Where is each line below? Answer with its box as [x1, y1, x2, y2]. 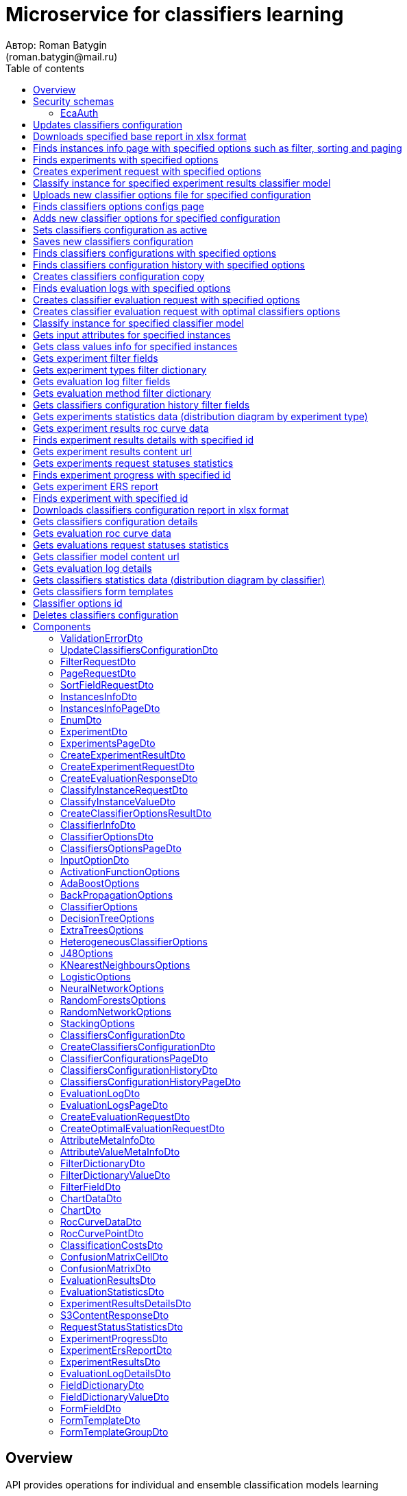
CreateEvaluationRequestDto [60, 1110, 190, 1123]
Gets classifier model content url [33, 550, 180, 562]
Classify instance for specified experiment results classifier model [33, 176, 331, 189]
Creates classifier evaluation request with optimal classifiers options [33, 305, 341, 317]
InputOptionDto [60, 853, 129, 866]
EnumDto [60, 713, 102, 726]
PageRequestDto [60, 667, 136, 679]
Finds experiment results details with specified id [33, 433, 254, 446]
